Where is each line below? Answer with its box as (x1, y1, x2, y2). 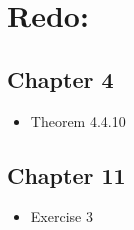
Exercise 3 (30, 206, 93, 227)
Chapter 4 (7, 63, 114, 94)
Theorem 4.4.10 (30, 110, 126, 131)
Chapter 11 (7, 159, 126, 190)
